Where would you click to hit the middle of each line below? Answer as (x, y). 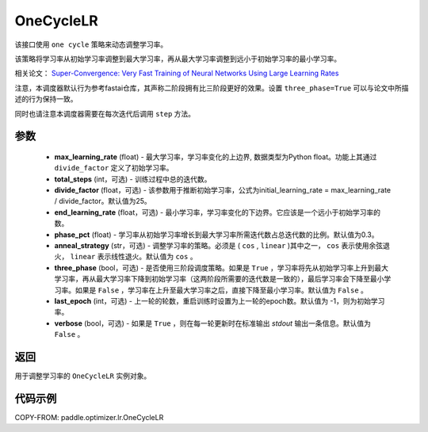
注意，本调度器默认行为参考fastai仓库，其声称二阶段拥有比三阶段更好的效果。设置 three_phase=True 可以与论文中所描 (212, 88)
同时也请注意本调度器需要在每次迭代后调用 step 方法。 (105, 113)
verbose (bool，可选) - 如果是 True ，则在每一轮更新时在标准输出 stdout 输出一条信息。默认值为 (213, 323)
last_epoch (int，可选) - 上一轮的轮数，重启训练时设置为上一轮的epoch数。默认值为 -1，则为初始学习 (220, 300)
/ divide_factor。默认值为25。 (103, 201)
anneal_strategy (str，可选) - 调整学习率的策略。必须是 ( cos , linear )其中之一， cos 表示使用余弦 (219, 246)
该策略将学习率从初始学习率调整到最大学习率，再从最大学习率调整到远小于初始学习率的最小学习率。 (178, 59)
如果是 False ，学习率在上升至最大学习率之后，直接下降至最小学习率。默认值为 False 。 (222, 290)
